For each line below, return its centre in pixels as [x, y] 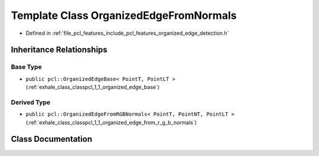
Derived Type [30, 102]
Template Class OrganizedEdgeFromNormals [124, 15]
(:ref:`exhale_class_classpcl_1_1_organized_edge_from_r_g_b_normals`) [111, 122]
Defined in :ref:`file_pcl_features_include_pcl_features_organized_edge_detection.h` [127, 33]
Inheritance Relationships [59, 50]
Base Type [26, 67]
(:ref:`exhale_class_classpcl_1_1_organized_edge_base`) [92, 87]
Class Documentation [52, 139]
